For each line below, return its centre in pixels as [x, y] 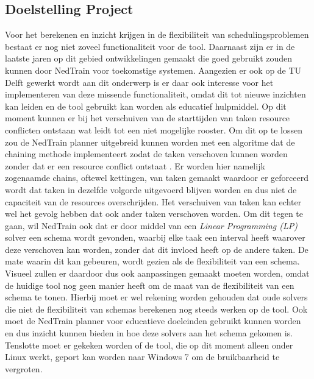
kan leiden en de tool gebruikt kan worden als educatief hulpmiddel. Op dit [146, 106]
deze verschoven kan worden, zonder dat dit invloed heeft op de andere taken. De [157, 249]
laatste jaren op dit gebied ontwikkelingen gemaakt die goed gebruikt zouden [149, 58]
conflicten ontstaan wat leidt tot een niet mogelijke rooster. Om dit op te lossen [154, 129]
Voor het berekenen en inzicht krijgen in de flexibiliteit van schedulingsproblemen [157, 34]
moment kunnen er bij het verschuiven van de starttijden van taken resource [148, 118]
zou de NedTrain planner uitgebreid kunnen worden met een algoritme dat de [150, 142]
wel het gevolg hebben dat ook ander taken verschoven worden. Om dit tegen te [154, 214]
